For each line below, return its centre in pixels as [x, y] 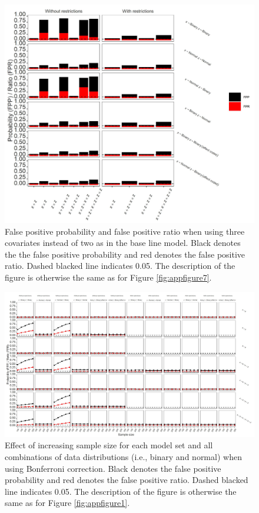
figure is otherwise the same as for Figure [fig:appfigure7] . [108, 277]
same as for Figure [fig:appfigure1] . [67, 503]
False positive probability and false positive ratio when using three [125, 231]
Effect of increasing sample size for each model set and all [109, 445]
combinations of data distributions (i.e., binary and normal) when [123, 456]
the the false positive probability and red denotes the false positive [125, 254]
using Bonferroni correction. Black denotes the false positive [113, 468]
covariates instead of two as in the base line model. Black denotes [123, 243]
